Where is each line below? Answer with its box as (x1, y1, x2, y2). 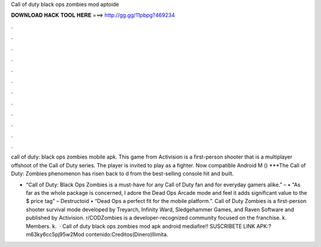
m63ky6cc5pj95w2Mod (26, 230, 84, 237)
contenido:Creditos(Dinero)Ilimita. (85, 230, 169, 237)
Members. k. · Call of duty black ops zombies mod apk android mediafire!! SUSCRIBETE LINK (26, 223, 256, 230)
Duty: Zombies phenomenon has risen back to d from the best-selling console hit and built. (11, 170, 234, 178)
